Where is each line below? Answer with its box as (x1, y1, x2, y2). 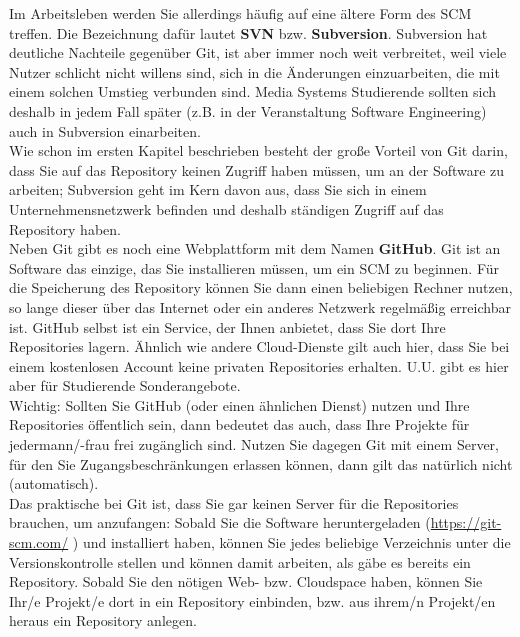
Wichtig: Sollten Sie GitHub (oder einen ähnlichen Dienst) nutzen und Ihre (9, 394, 470, 415)
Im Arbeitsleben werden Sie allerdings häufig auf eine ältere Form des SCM (9, 3, 472, 23)
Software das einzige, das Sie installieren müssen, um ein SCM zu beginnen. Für (9, 257, 500, 278)
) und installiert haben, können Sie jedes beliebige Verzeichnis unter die (72, 532, 511, 553)
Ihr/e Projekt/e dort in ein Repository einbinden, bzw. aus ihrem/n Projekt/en (9, 590, 496, 611)
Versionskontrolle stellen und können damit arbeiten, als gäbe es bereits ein (9, 551, 471, 572)
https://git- (430, 512, 502, 533)
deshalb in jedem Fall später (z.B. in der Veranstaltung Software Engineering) (9, 100, 487, 121)
